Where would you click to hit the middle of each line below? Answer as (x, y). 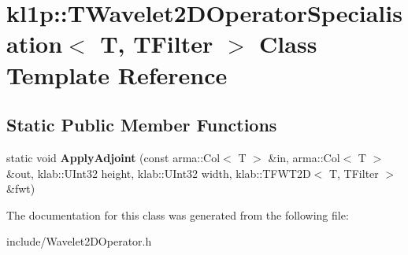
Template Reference (117, 74)
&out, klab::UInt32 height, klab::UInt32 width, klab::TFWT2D (159, 173)
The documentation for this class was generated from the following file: (178, 214)
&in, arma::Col (304, 157)
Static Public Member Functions (142, 125)
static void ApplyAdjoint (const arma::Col (113, 157)
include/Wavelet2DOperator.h (79, 241)
